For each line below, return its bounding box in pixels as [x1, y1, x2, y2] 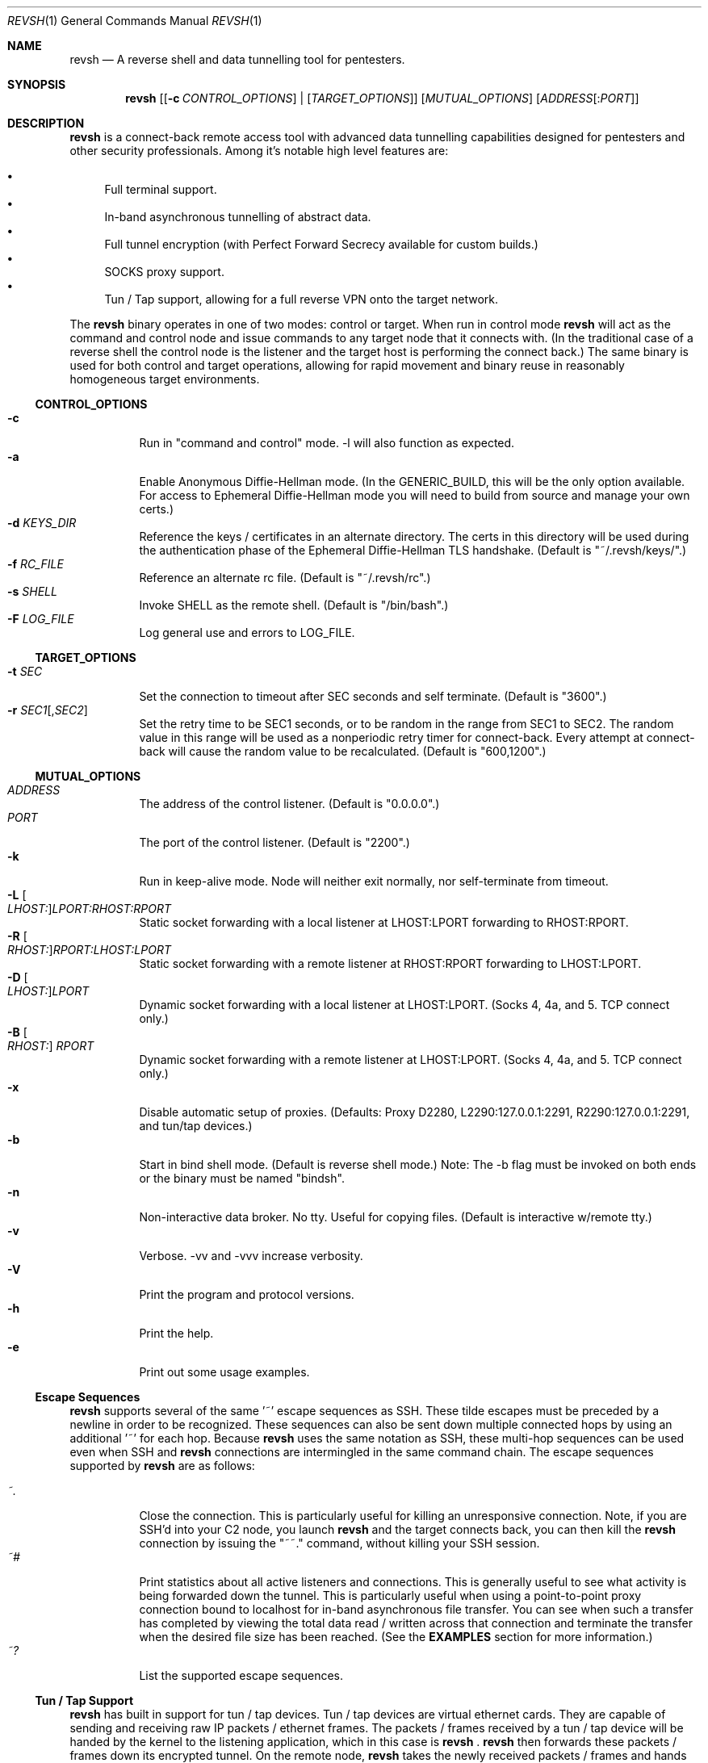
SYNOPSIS [7, 77, 66, 91]
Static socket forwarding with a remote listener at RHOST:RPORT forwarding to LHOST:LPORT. [139, 957, 642, 970]
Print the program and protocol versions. [139, 1288, 354, 1301]
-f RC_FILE [7, 557, 64, 571]
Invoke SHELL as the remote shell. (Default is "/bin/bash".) [139, 598, 449, 612]
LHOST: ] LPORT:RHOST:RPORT [7, 902, 171, 915]
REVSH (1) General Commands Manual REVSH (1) [7, 14, 262, 27]
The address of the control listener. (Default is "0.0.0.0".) [139, 797, 440, 810]
